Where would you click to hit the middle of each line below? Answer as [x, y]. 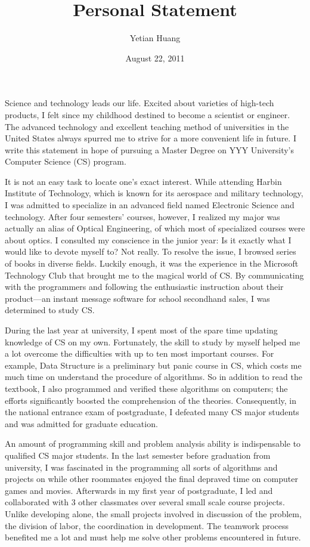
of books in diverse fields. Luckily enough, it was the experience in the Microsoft [152, 263]
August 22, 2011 [155, 58]
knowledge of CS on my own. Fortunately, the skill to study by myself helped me [153, 342]
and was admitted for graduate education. [81, 423]
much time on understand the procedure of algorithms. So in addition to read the [154, 377]
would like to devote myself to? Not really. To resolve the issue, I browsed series [151, 251]
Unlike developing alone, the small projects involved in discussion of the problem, [153, 513]
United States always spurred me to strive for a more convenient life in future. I [151, 138]
